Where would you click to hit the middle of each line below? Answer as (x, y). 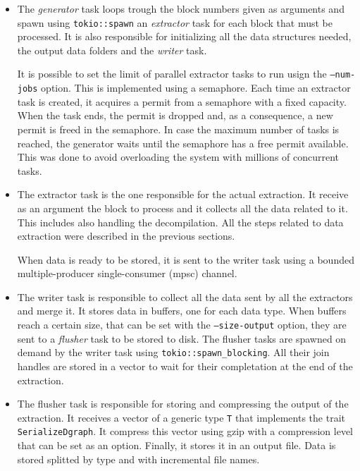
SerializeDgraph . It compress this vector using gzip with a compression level (185, 431)
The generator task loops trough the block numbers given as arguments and (181, 8)
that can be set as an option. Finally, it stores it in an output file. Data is (176, 445)
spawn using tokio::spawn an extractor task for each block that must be (175, 22)
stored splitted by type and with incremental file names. (138, 459)
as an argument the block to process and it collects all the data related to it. (182, 208)
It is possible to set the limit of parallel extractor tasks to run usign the (172, 74)
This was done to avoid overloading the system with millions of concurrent (178, 157)
